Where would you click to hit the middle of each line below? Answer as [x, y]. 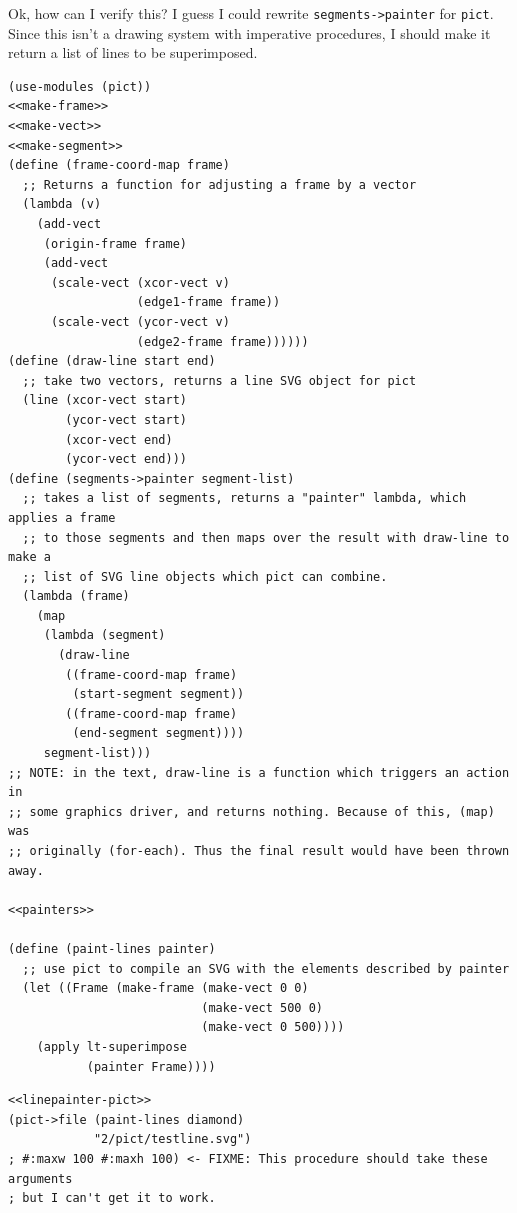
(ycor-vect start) [126, 419]
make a [29, 557]
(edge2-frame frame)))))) [222, 341]
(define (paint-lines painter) [112, 948]
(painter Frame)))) [151, 1066]
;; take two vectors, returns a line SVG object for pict [219, 380]
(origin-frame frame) [115, 243]
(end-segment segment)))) [158, 733]
